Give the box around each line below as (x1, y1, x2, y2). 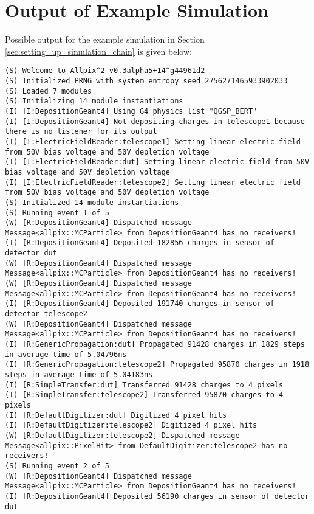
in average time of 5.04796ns (5, 350, 127, 359)
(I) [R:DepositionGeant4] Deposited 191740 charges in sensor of (5, 299, 275, 308)
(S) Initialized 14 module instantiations (5, 198, 179, 207)
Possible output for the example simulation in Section (5, 33, 205, 46)
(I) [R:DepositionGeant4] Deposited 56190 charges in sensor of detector (5, 491, 310, 501)
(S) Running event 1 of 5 (5, 208, 109, 217)
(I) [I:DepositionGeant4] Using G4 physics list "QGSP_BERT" (5, 106, 258, 116)
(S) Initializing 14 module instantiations (5, 97, 183, 106)
